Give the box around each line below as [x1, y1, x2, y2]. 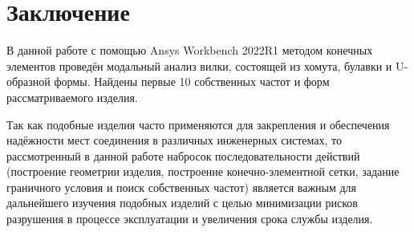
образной [6, 73, 51, 90]
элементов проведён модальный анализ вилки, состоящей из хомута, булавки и [6, 57, 392, 74]
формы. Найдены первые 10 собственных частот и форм [54, 73, 330, 90]
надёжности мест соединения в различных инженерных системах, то [6, 132, 343, 149]
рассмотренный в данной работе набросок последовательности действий [6, 147, 360, 164]
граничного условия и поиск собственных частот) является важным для [6, 178, 357, 195]
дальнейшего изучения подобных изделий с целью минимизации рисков [6, 194, 358, 211]
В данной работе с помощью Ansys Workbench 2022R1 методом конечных [6, 42, 373, 59]
